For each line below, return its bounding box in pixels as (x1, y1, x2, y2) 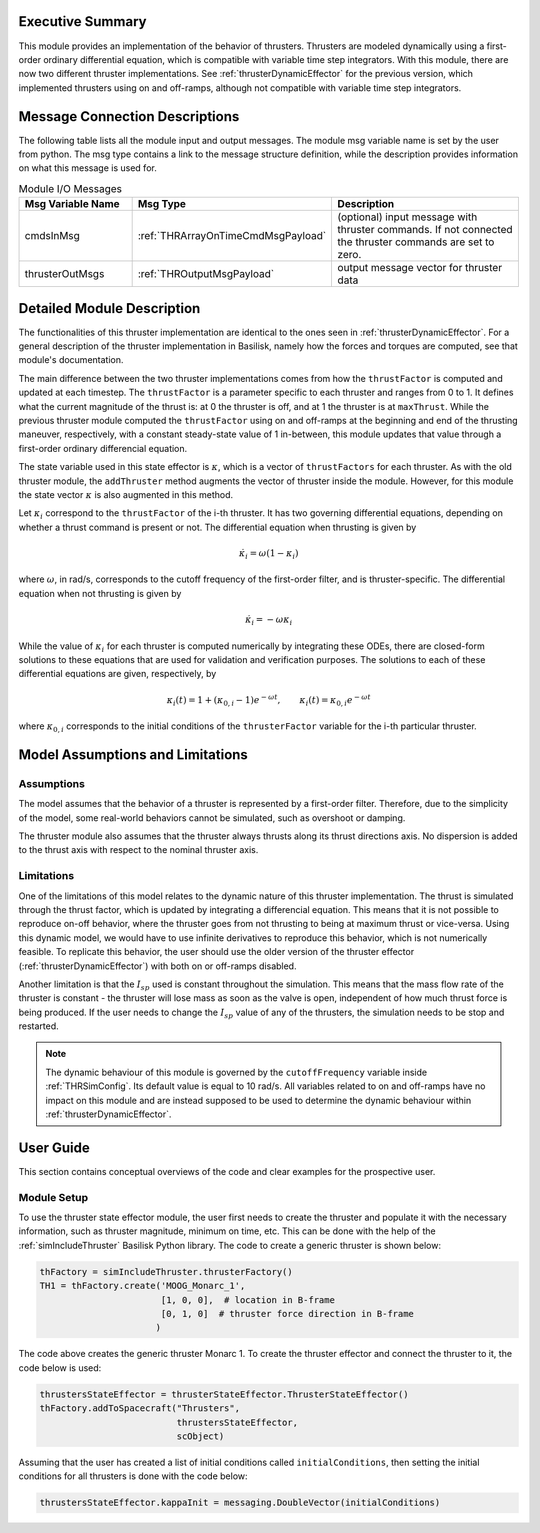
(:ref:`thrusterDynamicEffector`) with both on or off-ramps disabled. (18, 960, 297, 972)
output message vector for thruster (337, 261, 503, 275)
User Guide (18, 1139, 90, 1156)
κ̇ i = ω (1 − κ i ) (238, 547, 299, 561)
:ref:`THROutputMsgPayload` (137, 267, 275, 281)
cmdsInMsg (24, 229, 80, 243)
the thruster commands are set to (337, 235, 495, 249)
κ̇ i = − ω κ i (245, 614, 293, 627)
